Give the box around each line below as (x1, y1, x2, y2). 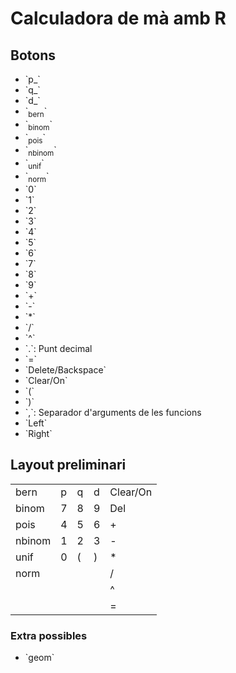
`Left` (24, 417, 48, 429)
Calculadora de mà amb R (10, 7, 227, 30)
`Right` (24, 427, 53, 439)
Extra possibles (10, 628, 88, 642)
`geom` (24, 651, 55, 663)
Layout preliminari (10, 457, 127, 474)
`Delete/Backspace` (24, 363, 107, 376)
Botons (10, 47, 56, 64)
